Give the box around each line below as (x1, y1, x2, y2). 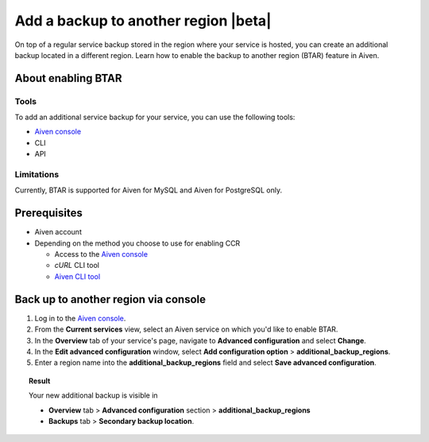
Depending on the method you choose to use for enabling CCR (34, 238, 241, 248)
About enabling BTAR (14, 72, 122, 85)
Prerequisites (14, 207, 83, 220)
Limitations (14, 169, 60, 180)
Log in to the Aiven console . (34, 313, 126, 323)
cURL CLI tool (54, 261, 99, 270)
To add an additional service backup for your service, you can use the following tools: (14, 112, 296, 122)
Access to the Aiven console (54, 250, 149, 259)
